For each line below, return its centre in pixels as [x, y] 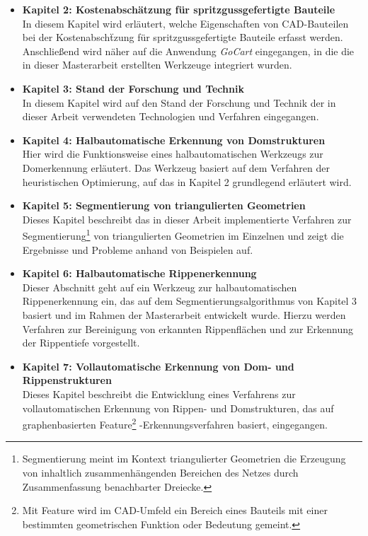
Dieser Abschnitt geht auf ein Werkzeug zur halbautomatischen [160, 287]
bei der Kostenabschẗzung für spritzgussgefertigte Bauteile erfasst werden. [183, 37]
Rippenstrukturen [67, 380]
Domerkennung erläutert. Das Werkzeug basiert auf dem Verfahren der [176, 167]
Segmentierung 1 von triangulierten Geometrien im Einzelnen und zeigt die [183, 234]
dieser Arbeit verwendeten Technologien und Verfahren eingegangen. [171, 116]
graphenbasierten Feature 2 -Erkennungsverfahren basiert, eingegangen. [175, 423]
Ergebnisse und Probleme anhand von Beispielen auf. [138, 249]
